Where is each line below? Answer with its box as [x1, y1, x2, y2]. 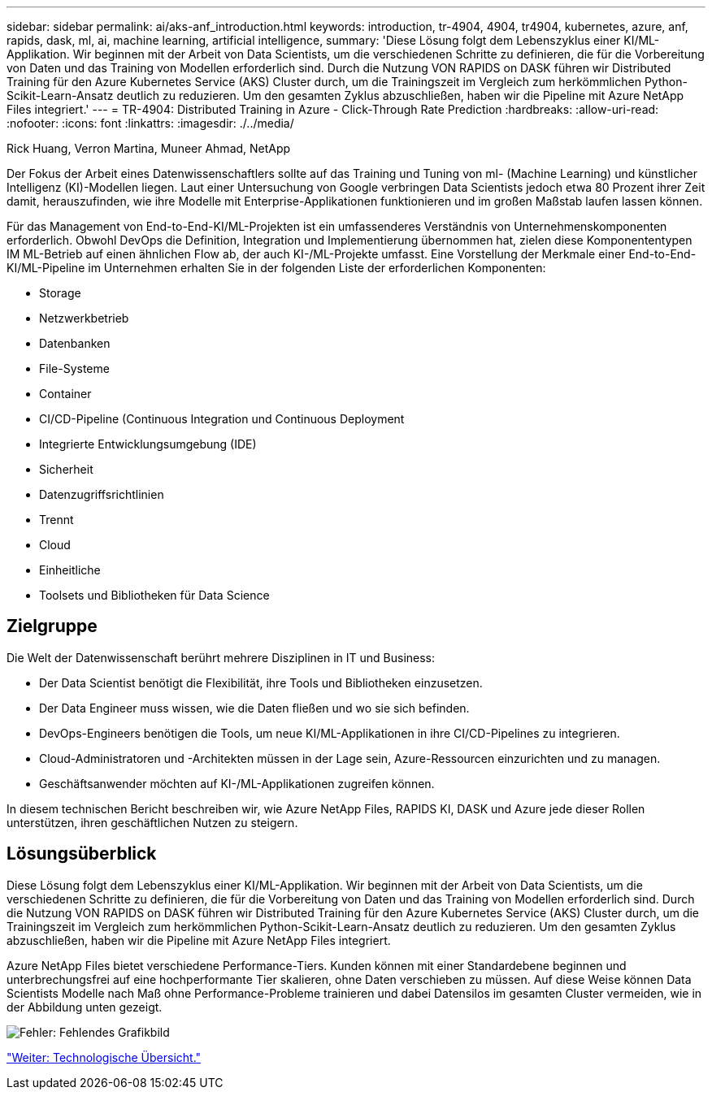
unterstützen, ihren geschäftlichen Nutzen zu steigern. [7, 815, 298, 830]
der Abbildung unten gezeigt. [7, 999, 163, 1014]
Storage [39, 286, 81, 300]
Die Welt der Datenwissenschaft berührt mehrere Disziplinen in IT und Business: [7, 650, 436, 665]
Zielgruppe [7, 616, 98, 637]
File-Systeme [39, 362, 110, 375]
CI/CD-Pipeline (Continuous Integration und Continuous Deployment [39, 412, 405, 426]
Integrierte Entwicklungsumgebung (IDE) [39, 437, 257, 451]
